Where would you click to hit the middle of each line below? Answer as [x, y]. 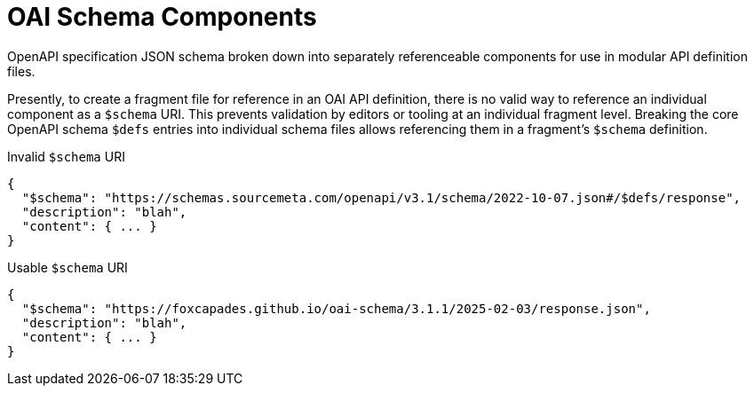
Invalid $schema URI [66, 156]
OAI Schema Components [162, 17]
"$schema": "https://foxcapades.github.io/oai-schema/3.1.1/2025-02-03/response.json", [336, 308]
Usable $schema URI [67, 267]
